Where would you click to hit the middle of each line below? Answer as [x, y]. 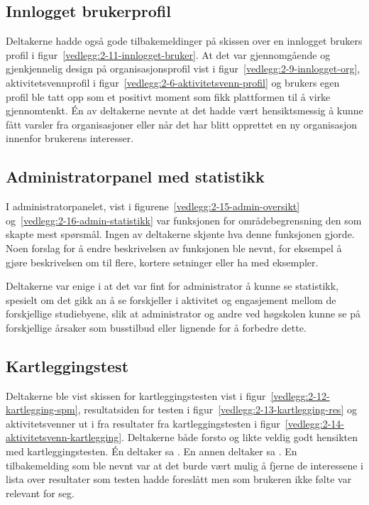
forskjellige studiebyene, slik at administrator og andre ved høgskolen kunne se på [183, 314]
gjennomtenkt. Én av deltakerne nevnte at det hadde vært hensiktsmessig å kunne [184, 110]
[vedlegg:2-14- [314, 423]
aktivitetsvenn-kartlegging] [64, 437]
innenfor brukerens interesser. [70, 138]
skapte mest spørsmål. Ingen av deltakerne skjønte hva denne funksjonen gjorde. [180, 234]
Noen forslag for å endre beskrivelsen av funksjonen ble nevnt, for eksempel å [174, 248]
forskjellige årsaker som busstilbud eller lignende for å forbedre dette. [156, 327]
